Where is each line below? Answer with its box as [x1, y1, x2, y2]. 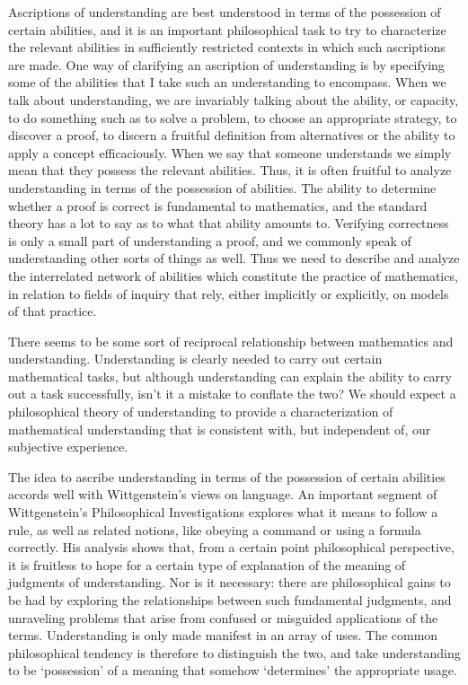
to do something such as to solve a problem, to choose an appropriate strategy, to [8, 108, 457, 127]
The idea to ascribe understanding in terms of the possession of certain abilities [8, 467, 446, 486]
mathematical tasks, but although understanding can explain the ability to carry [8, 366, 452, 385]
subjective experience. [8, 437, 128, 456]
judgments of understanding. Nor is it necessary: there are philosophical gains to [8, 573, 451, 592]
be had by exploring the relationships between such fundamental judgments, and [8, 591, 452, 609]
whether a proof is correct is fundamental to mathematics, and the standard [8, 196, 428, 215]
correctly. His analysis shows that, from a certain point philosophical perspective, [8, 538, 455, 557]
